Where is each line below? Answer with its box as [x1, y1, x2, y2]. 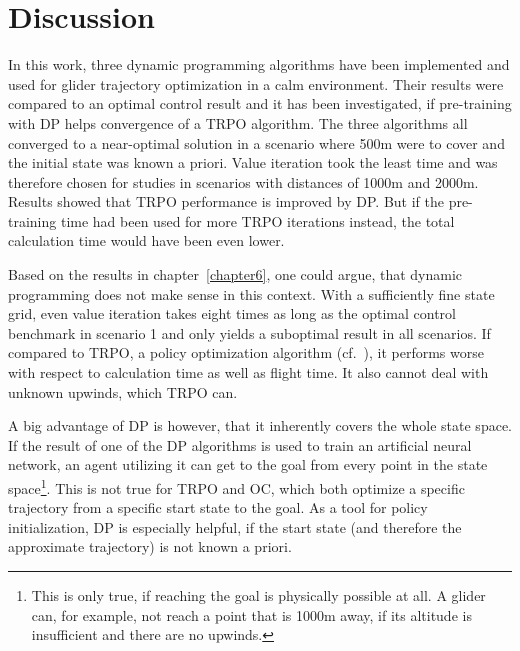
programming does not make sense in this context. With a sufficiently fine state [8, 283, 495, 304]
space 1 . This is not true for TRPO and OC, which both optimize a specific [8, 475, 465, 498]
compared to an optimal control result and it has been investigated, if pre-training [8, 93, 512, 114]
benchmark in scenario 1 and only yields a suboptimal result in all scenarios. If [8, 322, 491, 343]
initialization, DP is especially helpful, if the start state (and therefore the [8, 516, 462, 537]
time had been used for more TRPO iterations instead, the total [60, 210, 455, 231]
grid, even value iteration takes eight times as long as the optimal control [8, 303, 456, 324]
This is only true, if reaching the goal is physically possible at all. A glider [31, 585, 486, 606]
